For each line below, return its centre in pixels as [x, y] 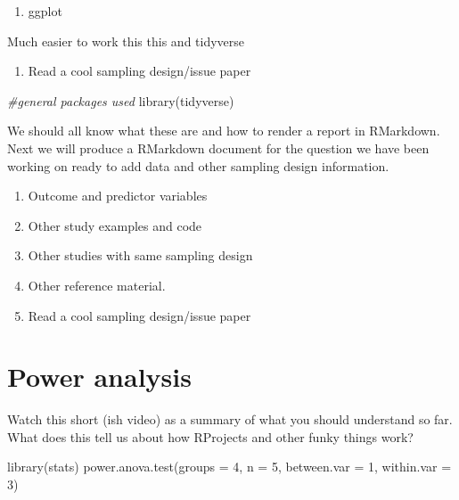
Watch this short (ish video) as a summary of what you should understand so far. [230, 419]
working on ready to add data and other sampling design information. [198, 165]
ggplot [45, 11]
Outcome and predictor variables [118, 196]
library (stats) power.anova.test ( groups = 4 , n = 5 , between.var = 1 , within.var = [229, 467]
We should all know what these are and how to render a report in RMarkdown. [224, 131]
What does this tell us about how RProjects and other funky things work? [210, 436]
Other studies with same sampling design [140, 255]
